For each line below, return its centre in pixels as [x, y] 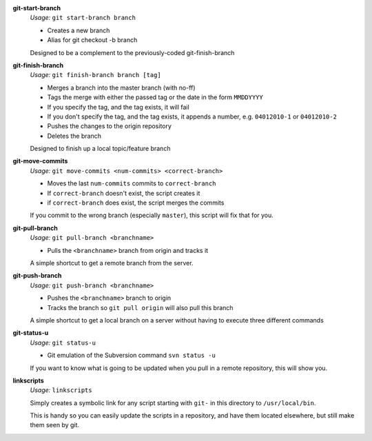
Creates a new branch [79, 30]
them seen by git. [54, 425]
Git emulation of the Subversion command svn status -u [132, 356]
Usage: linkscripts [61, 390]
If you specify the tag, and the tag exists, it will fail [118, 107]
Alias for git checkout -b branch [92, 40]
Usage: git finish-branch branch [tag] [95, 75]
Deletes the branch [74, 136]
